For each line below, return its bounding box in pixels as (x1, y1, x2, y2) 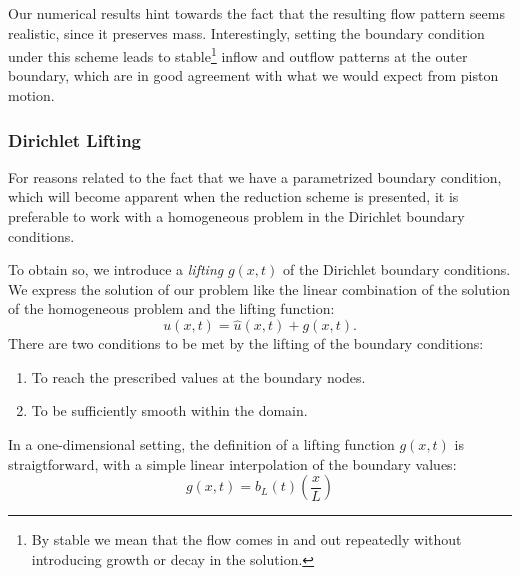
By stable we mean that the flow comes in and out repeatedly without (31, 529, 462, 550)
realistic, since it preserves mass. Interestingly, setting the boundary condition (8, 22, 485, 43)
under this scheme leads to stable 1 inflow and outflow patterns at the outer (8, 43, 468, 66)
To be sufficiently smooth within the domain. (31, 400, 308, 421)
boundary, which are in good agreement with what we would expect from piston (8, 65, 499, 86)
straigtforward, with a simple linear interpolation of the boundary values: (8, 453, 457, 474)
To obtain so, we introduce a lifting (8, 259, 224, 280)
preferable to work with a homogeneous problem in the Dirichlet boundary (8, 206, 465, 227)
